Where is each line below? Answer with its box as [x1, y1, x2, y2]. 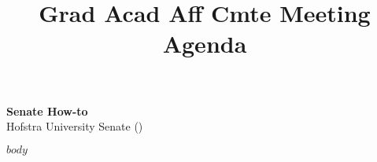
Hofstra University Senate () [6, 118, 143, 134]
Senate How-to [6, 102, 88, 119]
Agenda [162, 28, 247, 60]
